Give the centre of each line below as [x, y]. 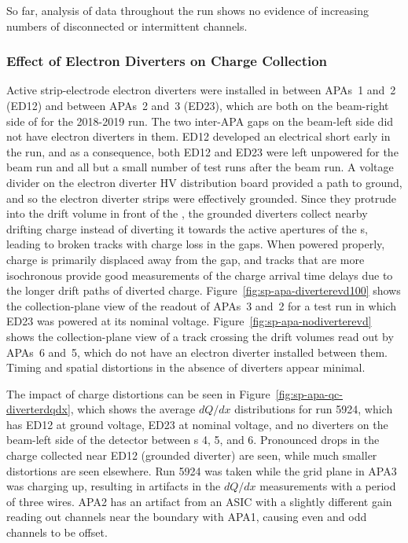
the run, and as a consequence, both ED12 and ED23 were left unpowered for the [202, 151]
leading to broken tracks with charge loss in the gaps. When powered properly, [196, 244]
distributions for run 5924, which [314, 409]
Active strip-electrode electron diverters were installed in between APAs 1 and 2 [201, 90]
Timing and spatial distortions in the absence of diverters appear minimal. [186, 367]
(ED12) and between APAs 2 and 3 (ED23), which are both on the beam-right [198, 105]
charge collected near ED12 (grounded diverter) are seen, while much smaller [192, 455]
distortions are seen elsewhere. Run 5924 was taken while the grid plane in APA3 [202, 470]
